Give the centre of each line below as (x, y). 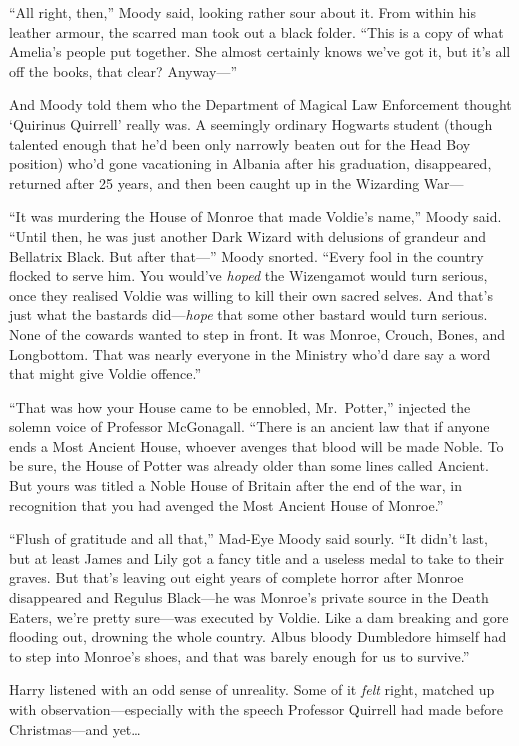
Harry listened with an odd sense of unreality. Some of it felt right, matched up (252, 689)
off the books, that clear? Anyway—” (123, 70)
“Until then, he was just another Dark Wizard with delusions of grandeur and (248, 235)
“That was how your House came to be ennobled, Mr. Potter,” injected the (240, 406)
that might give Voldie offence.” (105, 373)
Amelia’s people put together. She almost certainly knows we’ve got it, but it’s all (260, 51)
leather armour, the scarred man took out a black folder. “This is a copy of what (256, 31)
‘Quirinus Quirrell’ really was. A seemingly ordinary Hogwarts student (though (251, 123)
